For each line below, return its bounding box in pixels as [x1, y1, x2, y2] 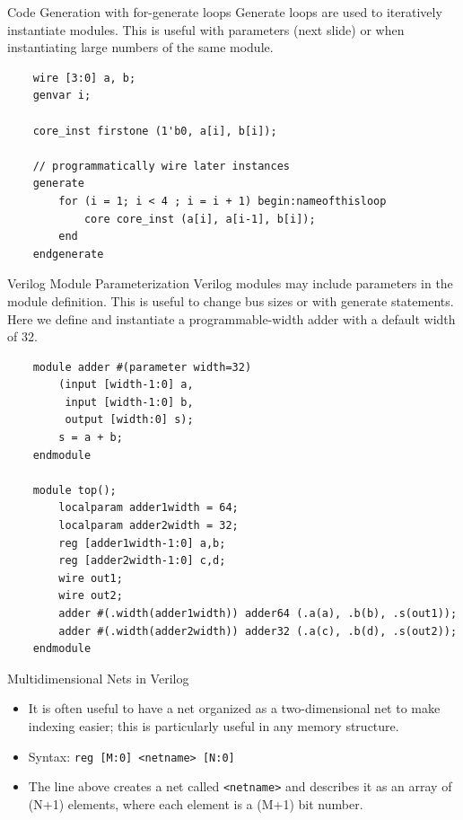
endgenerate [32, 247, 104, 260]
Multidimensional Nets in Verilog [7, 668, 189, 687]
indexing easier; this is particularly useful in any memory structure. [28, 716, 399, 735]
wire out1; [58, 571, 123, 585]
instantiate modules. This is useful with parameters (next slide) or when [7, 20, 405, 39]
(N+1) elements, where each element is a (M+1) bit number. [28, 794, 363, 813]
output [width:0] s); [65, 413, 194, 427]
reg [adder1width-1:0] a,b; [58, 536, 226, 550]
